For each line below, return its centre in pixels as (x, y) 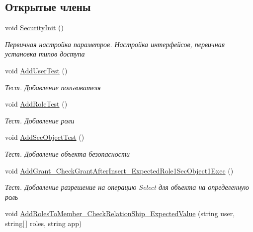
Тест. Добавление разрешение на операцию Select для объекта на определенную (127, 187)
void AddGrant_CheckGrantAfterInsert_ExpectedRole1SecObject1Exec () (119, 170)
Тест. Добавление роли (40, 120)
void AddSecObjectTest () (45, 137)
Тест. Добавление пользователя (53, 87)
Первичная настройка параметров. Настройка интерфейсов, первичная (115, 44)
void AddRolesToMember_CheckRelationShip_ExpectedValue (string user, (120, 213)
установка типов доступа (45, 54)
